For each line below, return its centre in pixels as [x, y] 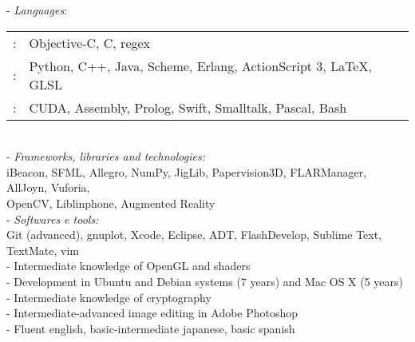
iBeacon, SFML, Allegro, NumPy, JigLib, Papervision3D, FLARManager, [187, 171]
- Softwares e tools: [53, 219]
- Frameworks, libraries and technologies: [106, 156]
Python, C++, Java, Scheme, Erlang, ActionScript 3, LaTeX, [200, 66]
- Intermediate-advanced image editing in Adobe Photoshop [152, 313]
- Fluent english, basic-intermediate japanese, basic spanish [151, 328]
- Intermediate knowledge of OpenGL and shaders [128, 266]
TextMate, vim [43, 250]
